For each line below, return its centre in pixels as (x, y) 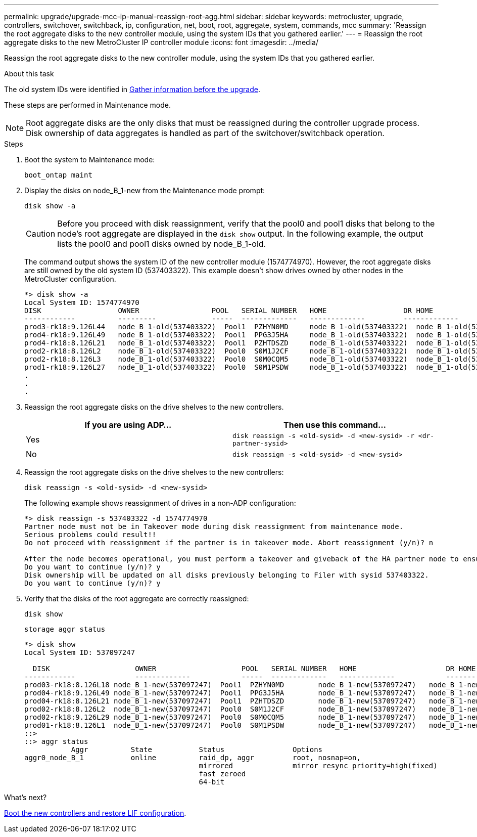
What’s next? (26, 797)
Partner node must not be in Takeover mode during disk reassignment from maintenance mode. (214, 526)
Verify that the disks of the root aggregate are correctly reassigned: (137, 599)
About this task (29, 74)
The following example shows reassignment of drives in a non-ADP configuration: (160, 503)
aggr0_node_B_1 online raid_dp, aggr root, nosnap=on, (193, 758)
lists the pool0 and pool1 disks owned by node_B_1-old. (162, 244)
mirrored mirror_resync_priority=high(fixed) (318, 766)
